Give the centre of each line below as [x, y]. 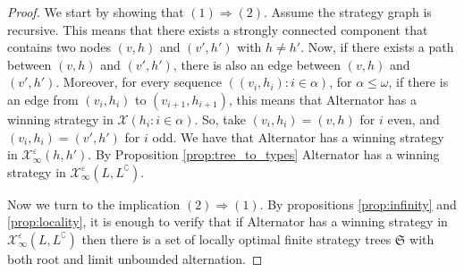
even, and [413, 119]
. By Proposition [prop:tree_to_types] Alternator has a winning [264, 154]
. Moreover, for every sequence [139, 82]
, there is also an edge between [257, 64]
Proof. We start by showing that [96, 12]
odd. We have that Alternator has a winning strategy [298, 136]
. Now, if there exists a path [377, 47]
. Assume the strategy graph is [348, 12]
